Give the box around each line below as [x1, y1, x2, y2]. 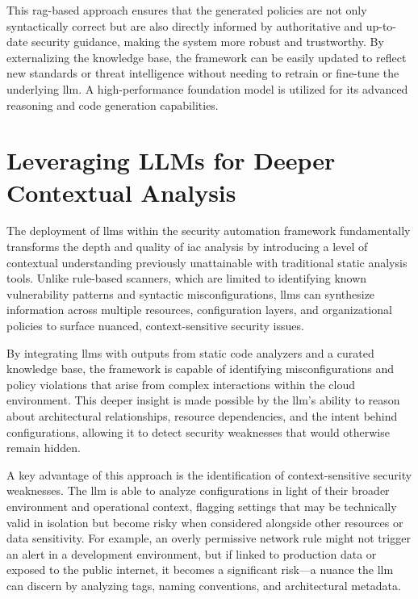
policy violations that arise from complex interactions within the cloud [6, 375, 356, 392]
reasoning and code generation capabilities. [6, 96, 219, 113]
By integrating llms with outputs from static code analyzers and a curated [6, 344, 374, 361]
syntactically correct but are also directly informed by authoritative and [6, 17, 363, 34]
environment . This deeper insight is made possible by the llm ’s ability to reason [6, 392, 400, 408]
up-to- [366, 17, 397, 34]
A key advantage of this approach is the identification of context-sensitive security [6, 466, 412, 483]
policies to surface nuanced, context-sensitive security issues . [6, 317, 304, 334]
